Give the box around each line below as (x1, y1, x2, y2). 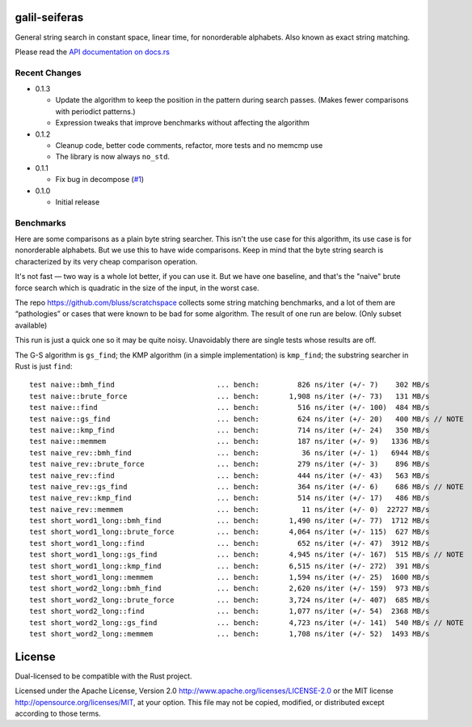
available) (15, 320, 48, 330)
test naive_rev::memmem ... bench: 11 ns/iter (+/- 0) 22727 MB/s (29, 505, 430, 514)
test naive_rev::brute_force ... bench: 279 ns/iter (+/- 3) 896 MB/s (29, 459, 430, 469)
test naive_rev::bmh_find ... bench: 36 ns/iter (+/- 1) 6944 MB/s (29, 448, 430, 457)
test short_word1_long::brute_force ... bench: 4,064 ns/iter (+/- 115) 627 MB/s (29, 527, 430, 537)
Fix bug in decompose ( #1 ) (55, 175, 145, 184)
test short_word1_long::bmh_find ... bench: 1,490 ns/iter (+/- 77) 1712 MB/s (29, 516, 430, 526)
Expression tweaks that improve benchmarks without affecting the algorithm (55, 118, 310, 128)
